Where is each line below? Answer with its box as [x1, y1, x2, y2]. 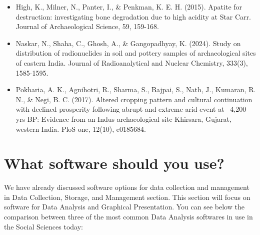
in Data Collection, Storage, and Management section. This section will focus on [4, 191, 250, 202]
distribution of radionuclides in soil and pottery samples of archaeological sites [15, 48, 256, 58]
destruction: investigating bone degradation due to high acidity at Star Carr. [15, 11, 251, 22]
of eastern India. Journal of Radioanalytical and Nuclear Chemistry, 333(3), [15, 57, 248, 68]
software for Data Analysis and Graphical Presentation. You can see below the [4, 201, 244, 212]
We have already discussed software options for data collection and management [4, 182, 249, 192]
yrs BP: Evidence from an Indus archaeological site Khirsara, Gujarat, [15, 113, 231, 124]
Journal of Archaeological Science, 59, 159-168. [15, 21, 159, 32]
